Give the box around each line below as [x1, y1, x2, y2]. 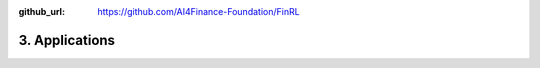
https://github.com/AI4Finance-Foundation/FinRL [97, 6, 300, 17]
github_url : [18, 6, 65, 17]
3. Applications [18, 31, 115, 49]
